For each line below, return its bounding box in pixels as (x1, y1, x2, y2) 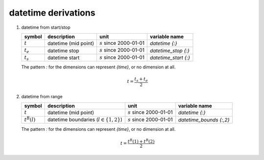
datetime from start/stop (21, 24, 71, 30)
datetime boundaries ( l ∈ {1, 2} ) (47, 116, 123, 123)
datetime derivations (9, 7, 95, 18)
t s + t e (134, 76, 148, 83)
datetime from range (21, 93, 63, 100)
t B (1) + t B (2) (128, 138, 155, 144)
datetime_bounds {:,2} (178, 116, 230, 123)
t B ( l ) (24, 115, 36, 123)
